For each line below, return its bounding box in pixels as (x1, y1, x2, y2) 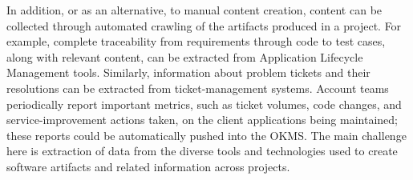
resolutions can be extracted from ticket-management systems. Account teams (6, 79, 389, 96)
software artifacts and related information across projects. (6, 158, 290, 174)
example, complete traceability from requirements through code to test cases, (6, 33, 386, 50)
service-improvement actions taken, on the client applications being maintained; (6, 111, 398, 128)
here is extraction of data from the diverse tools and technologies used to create (6, 142, 398, 159)
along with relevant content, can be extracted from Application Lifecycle (6, 48, 363, 65)
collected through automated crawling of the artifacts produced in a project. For (6, 17, 402, 34)
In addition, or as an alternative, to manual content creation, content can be (6, 2, 383, 18)
